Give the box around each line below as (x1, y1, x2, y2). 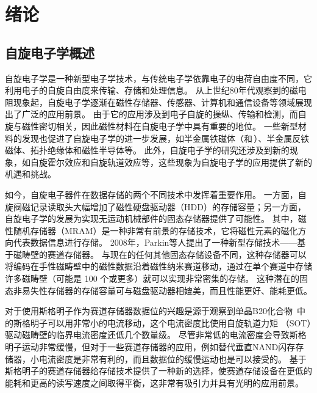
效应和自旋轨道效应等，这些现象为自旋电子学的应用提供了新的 (64, 155, 312, 168)
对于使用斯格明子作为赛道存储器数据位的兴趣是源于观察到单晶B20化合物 (5, 304, 293, 317)
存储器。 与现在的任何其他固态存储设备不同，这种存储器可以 (64, 248, 307, 260)
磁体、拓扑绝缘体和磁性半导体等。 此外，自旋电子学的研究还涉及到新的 (5, 144, 290, 156)
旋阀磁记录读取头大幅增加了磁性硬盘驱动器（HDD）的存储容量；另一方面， (5, 200, 306, 213)
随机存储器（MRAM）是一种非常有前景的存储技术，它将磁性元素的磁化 (13, 224, 298, 237)
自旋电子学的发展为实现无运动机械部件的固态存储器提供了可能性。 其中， (5, 212, 298, 225)
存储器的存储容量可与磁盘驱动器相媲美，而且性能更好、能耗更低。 (47, 284, 312, 296)
